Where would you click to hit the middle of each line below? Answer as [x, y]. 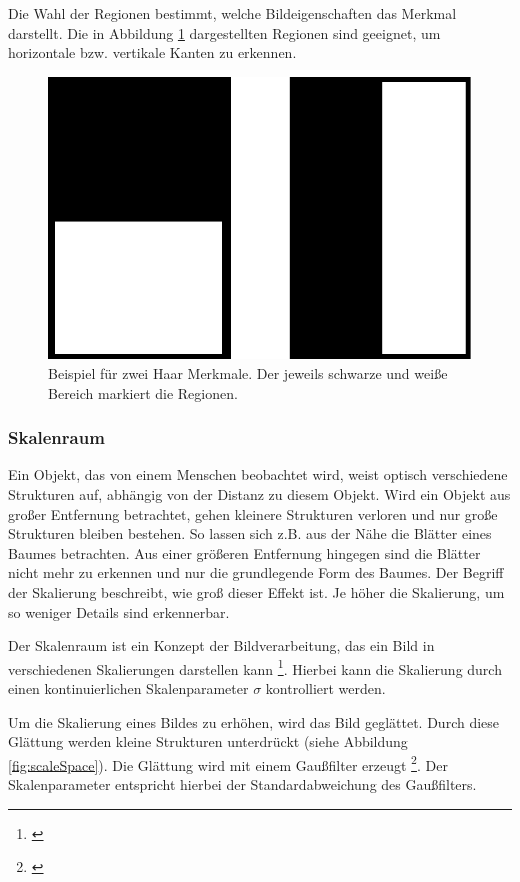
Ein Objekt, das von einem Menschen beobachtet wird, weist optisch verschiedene [258, 474]
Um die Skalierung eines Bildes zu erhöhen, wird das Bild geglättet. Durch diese [254, 721]
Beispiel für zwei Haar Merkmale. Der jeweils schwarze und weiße [248, 373]
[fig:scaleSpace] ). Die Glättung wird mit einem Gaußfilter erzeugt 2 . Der [228, 763]
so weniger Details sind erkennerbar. [119, 611]
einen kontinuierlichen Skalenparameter [128, 688]
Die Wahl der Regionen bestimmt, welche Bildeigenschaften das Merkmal [232, 13]
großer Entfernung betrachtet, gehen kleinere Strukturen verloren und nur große [253, 513]
